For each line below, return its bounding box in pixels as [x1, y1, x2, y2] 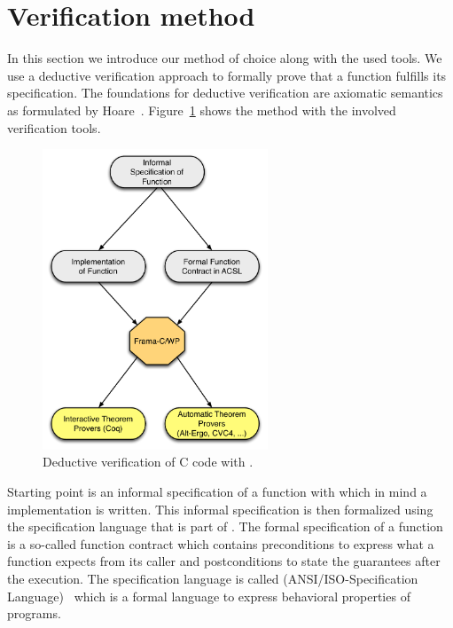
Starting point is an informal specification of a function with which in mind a [7, 483, 427, 501]
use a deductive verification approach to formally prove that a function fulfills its [7, 66, 447, 84]
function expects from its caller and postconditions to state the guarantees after [7, 552, 441, 570]
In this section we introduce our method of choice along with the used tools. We [7, 49, 442, 67]
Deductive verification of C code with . [43, 452, 254, 471]
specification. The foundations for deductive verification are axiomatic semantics [7, 83, 443, 102]
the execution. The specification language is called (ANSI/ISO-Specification [7, 569, 418, 587]
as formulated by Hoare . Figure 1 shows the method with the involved [7, 100, 396, 119]
